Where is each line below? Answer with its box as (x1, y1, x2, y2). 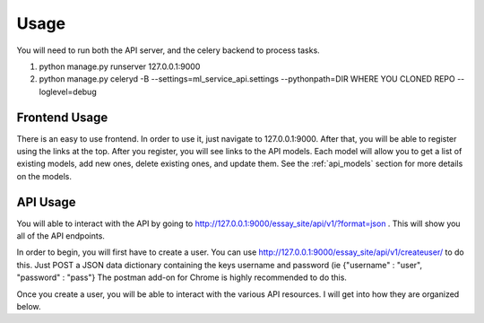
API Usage (16, 194, 76, 210)
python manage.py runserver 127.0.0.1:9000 (39, 61, 201, 72)
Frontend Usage (16, 109, 108, 125)
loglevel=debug (39, 86, 98, 97)
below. (16, 301, 41, 312)
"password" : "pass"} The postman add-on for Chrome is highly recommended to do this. (16, 272, 347, 283)
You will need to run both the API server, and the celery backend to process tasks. (16, 45, 320, 56)
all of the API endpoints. (16, 231, 105, 241)
